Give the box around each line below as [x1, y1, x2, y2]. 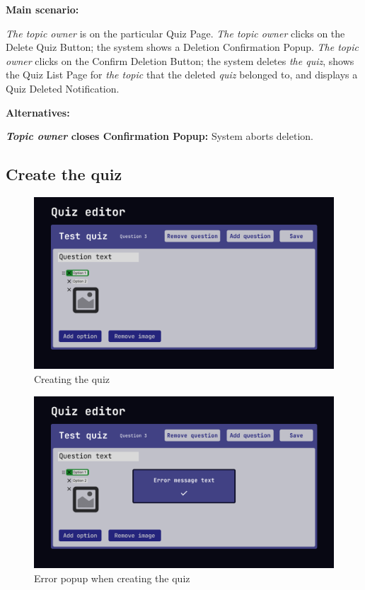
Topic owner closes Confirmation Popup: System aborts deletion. [6, 129, 313, 143]
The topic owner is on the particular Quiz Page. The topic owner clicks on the [6, 25, 345, 40]
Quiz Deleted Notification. [6, 81, 120, 95]
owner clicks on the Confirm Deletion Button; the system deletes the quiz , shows [6, 53, 354, 68]
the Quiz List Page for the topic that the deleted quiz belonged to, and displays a [6, 67, 358, 82]
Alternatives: [6, 105, 70, 119]
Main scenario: [6, 2, 79, 16]
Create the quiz [6, 163, 122, 185]
